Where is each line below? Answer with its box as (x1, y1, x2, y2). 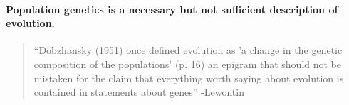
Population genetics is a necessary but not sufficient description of (6, 1, 338, 16)
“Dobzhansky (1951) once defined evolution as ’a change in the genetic (33, 43, 343, 57)
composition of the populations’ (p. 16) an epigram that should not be (33, 56, 342, 71)
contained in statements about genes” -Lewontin (33, 84, 244, 99)
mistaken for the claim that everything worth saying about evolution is (33, 70, 344, 85)
